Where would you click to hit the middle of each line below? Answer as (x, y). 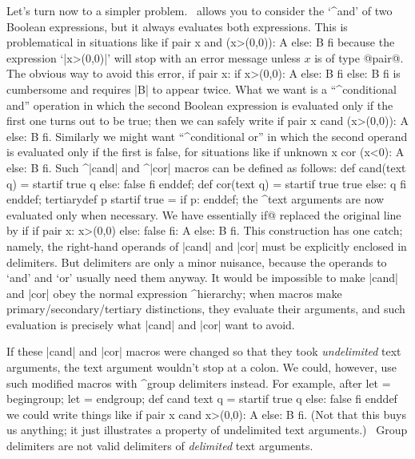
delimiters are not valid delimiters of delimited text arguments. (160, 446)
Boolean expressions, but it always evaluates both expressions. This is (177, 26)
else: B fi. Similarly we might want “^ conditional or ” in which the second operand (207, 136)
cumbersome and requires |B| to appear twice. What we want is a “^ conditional (202, 89)
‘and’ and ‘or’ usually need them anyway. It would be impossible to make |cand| (202, 278)
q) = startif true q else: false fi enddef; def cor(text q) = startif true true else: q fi (206, 183)
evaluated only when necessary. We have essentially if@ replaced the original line (204, 214)
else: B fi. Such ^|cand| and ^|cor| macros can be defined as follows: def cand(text (206, 167)
